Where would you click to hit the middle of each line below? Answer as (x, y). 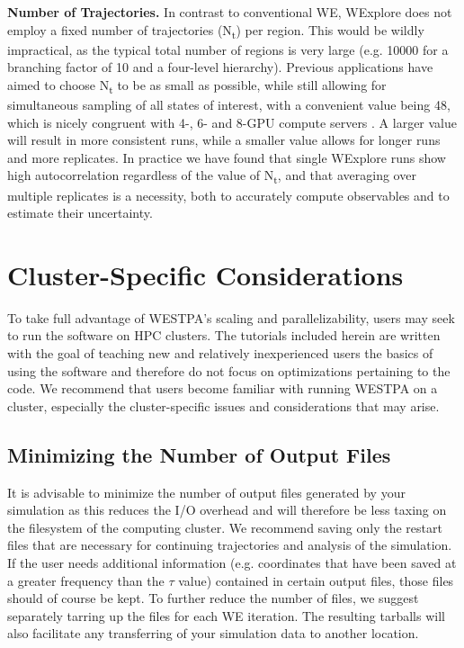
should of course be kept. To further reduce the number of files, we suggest (213, 598)
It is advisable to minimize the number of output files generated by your (206, 492)
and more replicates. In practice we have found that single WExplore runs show (227, 157)
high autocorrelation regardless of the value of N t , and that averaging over (212, 176)
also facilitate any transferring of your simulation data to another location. (213, 633)
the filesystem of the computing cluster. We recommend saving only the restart (225, 527)
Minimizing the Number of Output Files (199, 454)
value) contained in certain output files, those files (316, 580)
